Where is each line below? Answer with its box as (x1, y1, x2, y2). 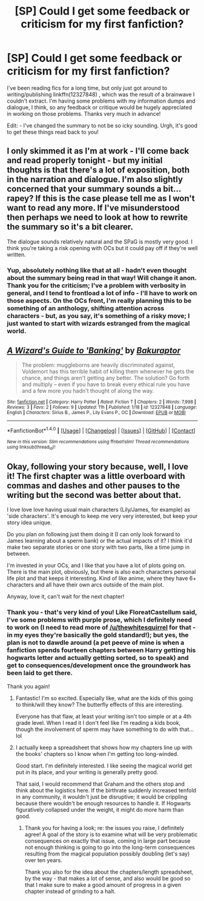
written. (7, 251, 26, 258)
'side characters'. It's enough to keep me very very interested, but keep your (7, 512, 198, 520)
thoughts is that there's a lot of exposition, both (7, 165, 190, 175)
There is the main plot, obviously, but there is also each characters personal (7, 568, 196, 576)
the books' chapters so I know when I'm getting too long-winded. (15, 750, 179, 757)
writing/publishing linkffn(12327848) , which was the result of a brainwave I (7, 90, 195, 98)
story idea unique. (7, 519, 52, 526)
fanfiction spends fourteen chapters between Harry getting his (7, 646, 196, 654)
